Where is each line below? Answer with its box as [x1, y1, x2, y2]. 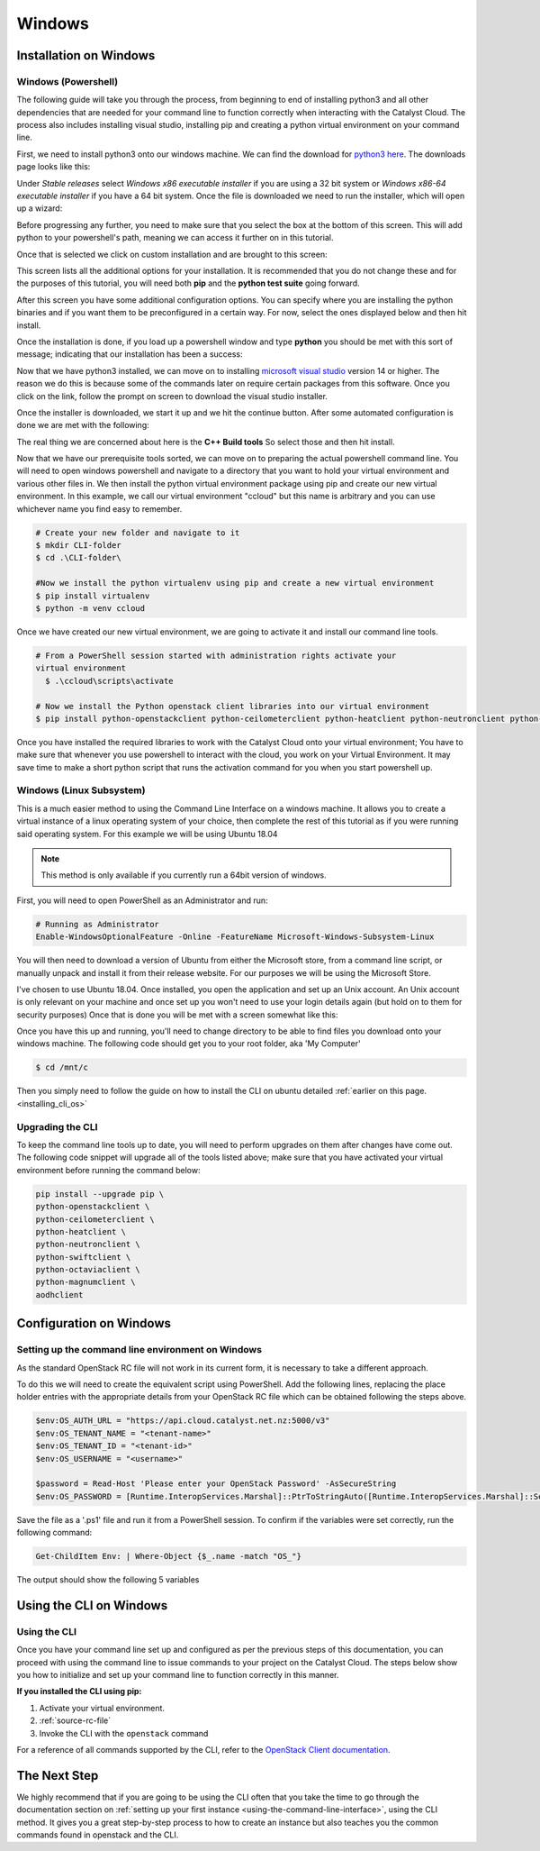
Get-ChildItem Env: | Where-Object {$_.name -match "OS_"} [35, 1551, 301, 1562]
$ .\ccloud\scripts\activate [45, 676, 175, 686]
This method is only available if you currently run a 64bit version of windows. [40, 870, 328, 880]
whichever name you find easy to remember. [16, 503, 183, 514]
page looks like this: [16, 161, 91, 172]
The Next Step [16, 1767, 99, 1783]
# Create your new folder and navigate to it [35, 527, 240, 538]
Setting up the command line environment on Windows [16, 1344, 263, 1356]
